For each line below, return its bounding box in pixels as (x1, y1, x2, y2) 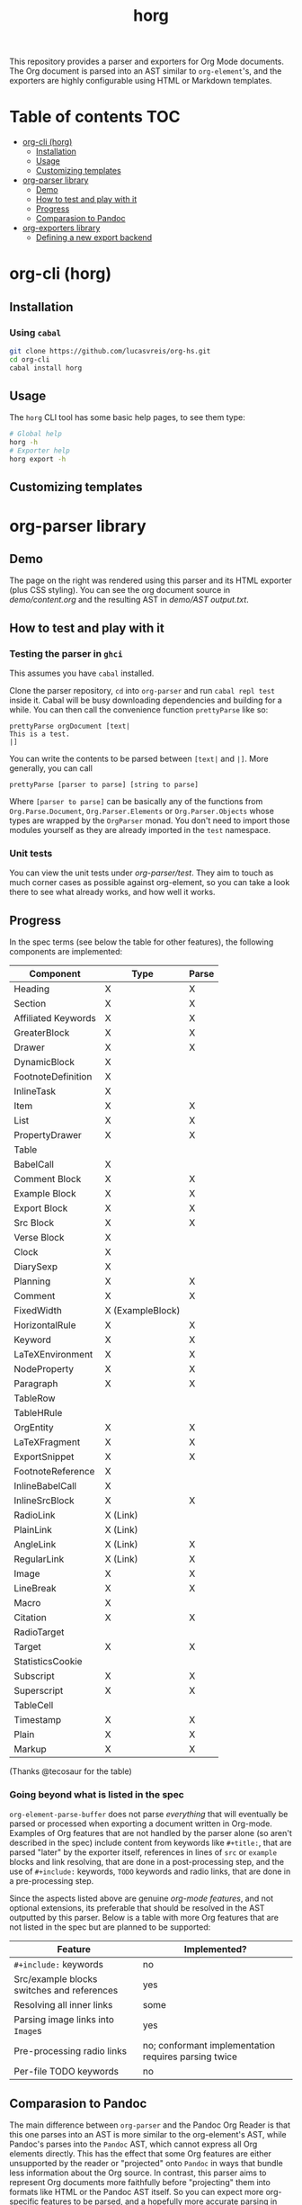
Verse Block (13, 1232, 65, 1244)
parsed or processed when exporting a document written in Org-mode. (9, 1818, 272, 1829)
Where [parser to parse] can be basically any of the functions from (9, 796, 263, 807)
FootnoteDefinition (13, 1071, 93, 1083)
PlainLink (13, 1524, 52, 1537)
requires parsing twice (142, 2050, 238, 2063)
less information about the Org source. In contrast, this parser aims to (9, 2167, 267, 2178)
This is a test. (9, 730, 70, 739)
